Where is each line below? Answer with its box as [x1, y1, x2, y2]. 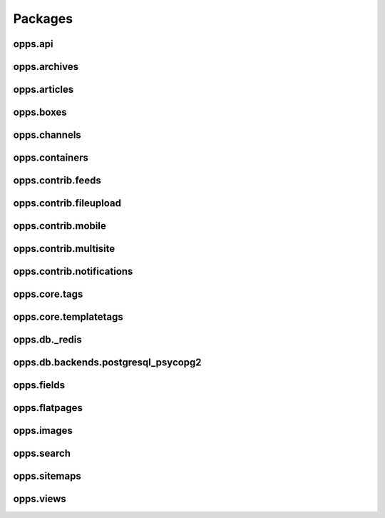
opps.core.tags [13, 288, 83, 300]
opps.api [13, 38, 53, 50]
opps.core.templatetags [13, 311, 124, 323]
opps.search [13, 447, 71, 459]
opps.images [13, 425, 73, 437]
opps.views [13, 493, 67, 505]
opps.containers [13, 152, 89, 164]
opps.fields [13, 379, 66, 392]
